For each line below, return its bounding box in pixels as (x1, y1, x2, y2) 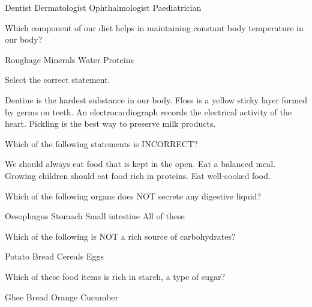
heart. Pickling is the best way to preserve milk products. (5, 117, 216, 130)
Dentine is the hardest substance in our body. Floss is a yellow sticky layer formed (5, 93, 307, 106)
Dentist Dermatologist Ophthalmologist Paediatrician (5, 1, 202, 13)
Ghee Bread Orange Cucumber (5, 290, 119, 303)
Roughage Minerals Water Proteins (5, 53, 134, 65)
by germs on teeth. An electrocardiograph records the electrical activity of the (5, 105, 292, 118)
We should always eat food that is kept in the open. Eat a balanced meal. (5, 157, 276, 170)
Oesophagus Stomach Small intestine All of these (5, 210, 185, 222)
